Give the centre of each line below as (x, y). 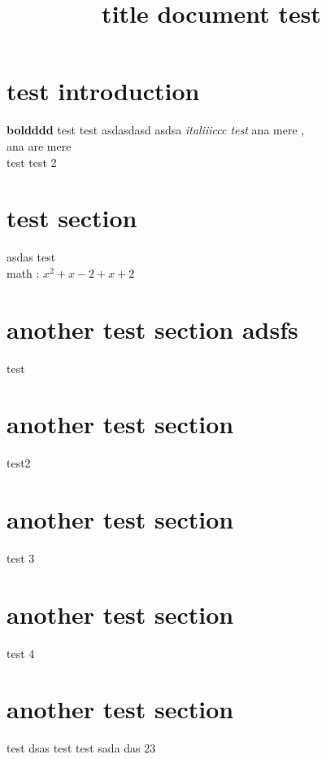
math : (23, 272)
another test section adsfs (152, 329)
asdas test (31, 257)
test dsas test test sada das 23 (81, 748)
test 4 (21, 653)
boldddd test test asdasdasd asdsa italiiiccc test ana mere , (156, 130)
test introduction (103, 91)
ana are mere (39, 145)
